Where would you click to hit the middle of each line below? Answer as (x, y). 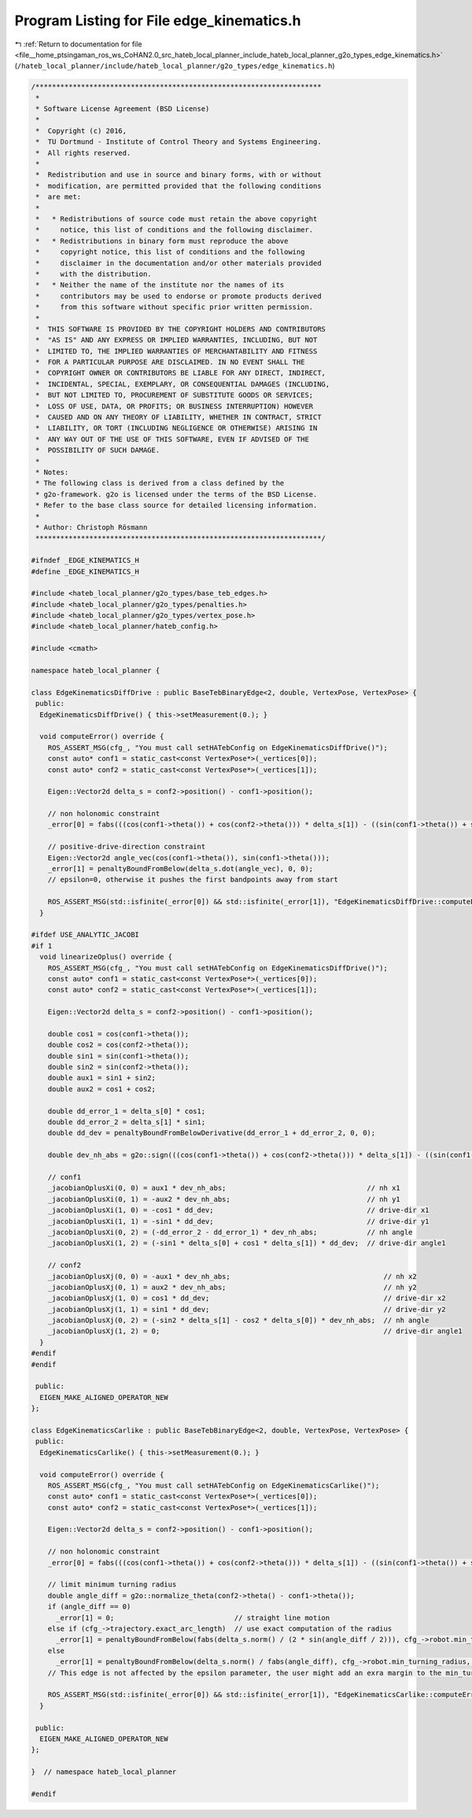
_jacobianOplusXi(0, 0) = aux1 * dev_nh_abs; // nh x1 (224, 1188)
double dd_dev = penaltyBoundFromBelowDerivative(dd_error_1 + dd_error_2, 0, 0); (212, 1133)
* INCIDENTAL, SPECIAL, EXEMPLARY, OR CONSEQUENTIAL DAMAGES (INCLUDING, (183, 384)
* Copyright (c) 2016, (81, 131)
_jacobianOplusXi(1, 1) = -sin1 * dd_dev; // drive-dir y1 (238, 1221)
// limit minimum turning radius (112, 1585)
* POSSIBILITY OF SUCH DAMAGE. (98, 450)
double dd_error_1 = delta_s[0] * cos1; (127, 1111)
